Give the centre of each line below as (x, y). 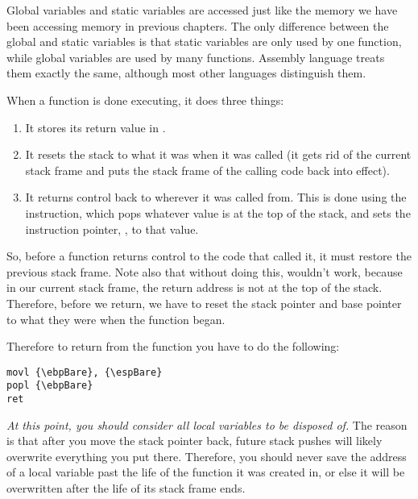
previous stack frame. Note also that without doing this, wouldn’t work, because (205, 271)
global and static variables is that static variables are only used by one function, (204, 42)
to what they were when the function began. (116, 319)
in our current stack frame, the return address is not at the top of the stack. (195, 287)
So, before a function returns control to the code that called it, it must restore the (209, 256)
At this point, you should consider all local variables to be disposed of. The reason (207, 424)
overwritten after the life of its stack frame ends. (126, 488)
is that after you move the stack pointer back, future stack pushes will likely (195, 441)
